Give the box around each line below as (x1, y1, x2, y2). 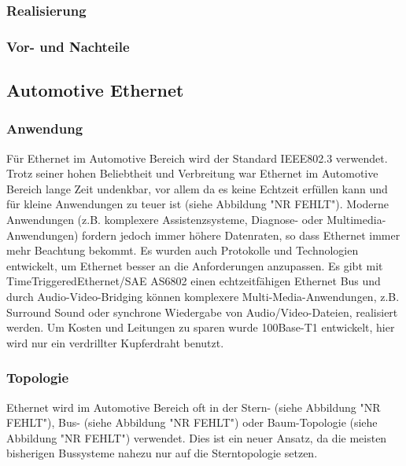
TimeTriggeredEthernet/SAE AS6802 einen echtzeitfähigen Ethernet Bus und (6, 273, 381, 289)
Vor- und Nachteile (6, 36, 130, 56)
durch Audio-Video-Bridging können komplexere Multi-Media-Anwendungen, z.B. (6, 288, 400, 305)
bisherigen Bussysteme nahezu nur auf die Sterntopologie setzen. (6, 445, 318, 461)
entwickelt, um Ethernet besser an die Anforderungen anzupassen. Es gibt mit (6, 257, 383, 273)
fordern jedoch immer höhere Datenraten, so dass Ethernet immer (82, 226, 400, 243)
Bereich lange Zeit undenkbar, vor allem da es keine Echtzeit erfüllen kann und (6, 180, 388, 196)
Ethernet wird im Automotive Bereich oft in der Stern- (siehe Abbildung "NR (6, 398, 381, 415)
